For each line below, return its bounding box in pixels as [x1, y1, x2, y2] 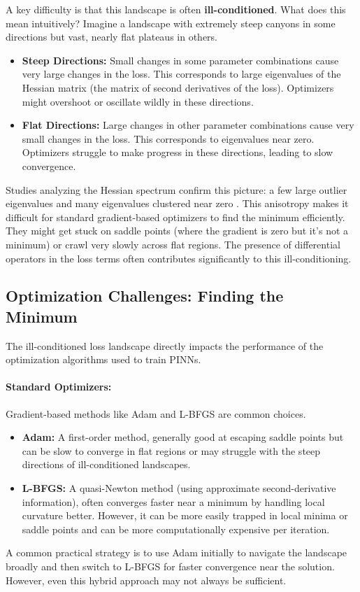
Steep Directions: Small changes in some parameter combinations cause [22, 52, 339, 67]
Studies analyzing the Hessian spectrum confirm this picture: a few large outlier [6, 182, 347, 197]
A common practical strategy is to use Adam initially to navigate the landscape [6, 545, 347, 560]
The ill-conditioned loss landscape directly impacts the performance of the [6, 338, 324, 353]
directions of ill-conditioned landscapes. [22, 457, 191, 472]
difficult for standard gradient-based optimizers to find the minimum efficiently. [6, 209, 345, 224]
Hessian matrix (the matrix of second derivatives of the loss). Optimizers [22, 80, 334, 94]
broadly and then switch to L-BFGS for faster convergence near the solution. [6, 559, 335, 574]
